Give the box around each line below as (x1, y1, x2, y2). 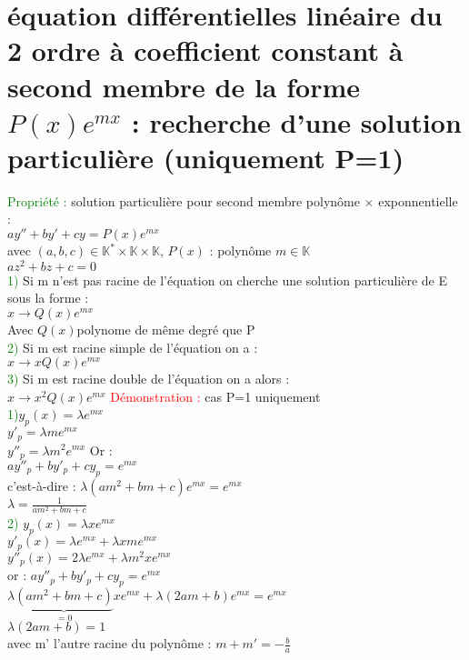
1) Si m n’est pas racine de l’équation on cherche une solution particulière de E (7, 270, 447, 289)
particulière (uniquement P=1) (7, 138, 404, 175)
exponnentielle (378, 191, 458, 210)
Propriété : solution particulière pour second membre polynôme (7, 191, 360, 210)
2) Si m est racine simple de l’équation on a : (7, 337, 258, 356)
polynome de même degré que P (76, 319, 255, 338)
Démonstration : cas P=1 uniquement (110, 386, 321, 405)
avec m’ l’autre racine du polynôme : (7, 634, 212, 653)
